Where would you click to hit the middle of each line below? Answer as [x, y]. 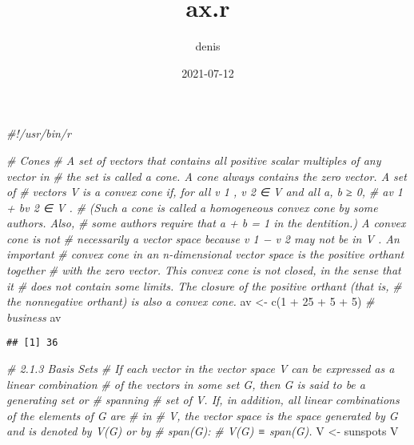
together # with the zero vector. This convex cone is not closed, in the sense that [204, 270]
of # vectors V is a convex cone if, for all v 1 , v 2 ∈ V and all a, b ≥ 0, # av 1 [205, 192]
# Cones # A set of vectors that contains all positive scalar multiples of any [194, 160]
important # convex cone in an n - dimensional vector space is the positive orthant [205, 254]
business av [34, 317]
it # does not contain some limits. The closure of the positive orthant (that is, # [204, 285]
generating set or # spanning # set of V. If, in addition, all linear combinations [203, 400]
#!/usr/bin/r [39, 133]
